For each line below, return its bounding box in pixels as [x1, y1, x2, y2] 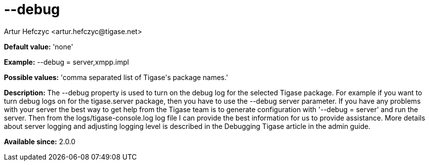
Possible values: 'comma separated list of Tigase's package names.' [4, 73, 228, 82]
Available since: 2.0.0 [4, 137, 76, 146]
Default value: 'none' [4, 42, 74, 51]
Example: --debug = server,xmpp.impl [4, 57, 129, 66]
